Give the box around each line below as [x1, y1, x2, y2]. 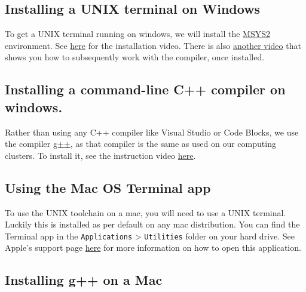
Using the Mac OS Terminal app [5, 178, 211, 196]
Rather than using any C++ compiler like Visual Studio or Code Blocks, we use [5, 125, 299, 138]
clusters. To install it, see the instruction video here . [5, 149, 196, 161]
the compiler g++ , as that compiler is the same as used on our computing [5, 137, 276, 150]
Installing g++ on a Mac [5, 271, 163, 289]
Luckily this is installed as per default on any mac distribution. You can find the [5, 218, 300, 230]
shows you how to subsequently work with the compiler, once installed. [5, 51, 265, 63]
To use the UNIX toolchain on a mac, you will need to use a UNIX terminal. [5, 206, 286, 219]
